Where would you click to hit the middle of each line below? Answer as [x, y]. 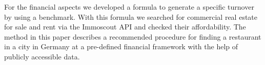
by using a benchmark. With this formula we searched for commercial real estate [131, 17]
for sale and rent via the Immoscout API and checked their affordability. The [125, 27]
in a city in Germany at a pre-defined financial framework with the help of [121, 46]
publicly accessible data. [42, 56]
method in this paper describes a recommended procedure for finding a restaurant [133, 36]
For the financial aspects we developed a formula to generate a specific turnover [129, 7]
